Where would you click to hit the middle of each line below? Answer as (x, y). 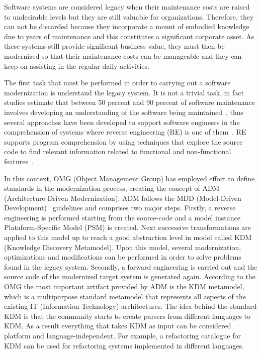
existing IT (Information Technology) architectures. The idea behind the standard (130, 306)
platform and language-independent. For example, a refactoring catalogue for (123, 335)
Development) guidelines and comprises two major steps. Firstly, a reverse (120, 208)
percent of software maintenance (205, 102)
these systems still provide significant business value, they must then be (114, 46)
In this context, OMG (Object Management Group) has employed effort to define (129, 178)
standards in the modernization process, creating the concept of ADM (112, 188)
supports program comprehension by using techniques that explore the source (123, 141)
